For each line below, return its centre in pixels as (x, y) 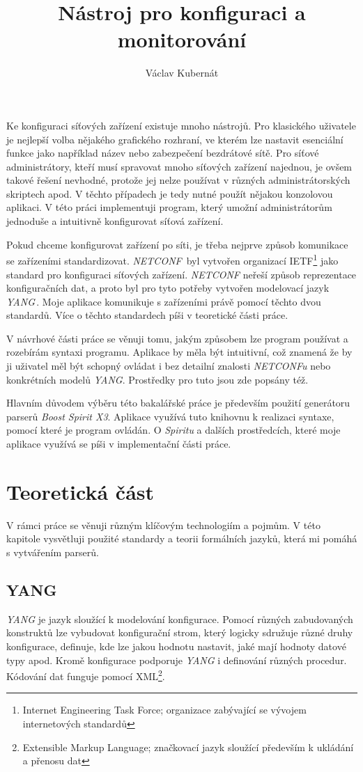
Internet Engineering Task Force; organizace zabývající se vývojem (164, 710)
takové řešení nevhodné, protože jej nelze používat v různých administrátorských (178, 180)
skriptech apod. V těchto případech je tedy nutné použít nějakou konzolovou (170, 193)
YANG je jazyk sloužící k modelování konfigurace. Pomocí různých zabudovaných (180, 619)
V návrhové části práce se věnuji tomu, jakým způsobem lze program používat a (177, 338)
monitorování (182, 39)
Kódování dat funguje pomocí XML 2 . (86, 675)
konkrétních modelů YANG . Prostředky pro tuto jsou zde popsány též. (157, 379)
